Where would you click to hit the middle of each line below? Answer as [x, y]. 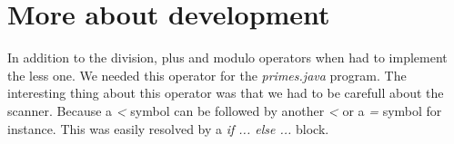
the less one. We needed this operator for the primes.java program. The [207, 75]
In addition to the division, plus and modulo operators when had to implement [227, 58]
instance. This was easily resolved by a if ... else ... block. [168, 128]
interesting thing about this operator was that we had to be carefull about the [226, 93]
